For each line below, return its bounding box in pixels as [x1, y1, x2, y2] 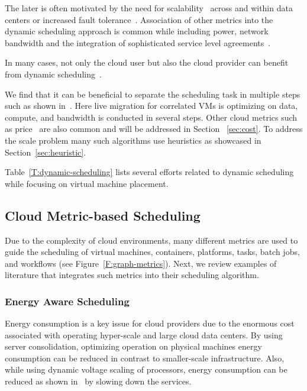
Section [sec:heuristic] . [5, 146, 86, 158]
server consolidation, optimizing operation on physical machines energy [5, 340, 262, 353]
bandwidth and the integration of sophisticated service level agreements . [5, 36, 271, 49]
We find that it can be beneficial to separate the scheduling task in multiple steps [5, 88, 300, 100]
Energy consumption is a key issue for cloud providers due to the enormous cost [5, 317, 295, 329]
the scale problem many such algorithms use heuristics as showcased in [5, 134, 261, 146]
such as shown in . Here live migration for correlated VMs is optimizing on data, [5, 99, 298, 112]
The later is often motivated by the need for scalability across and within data [5, 2, 293, 14]
